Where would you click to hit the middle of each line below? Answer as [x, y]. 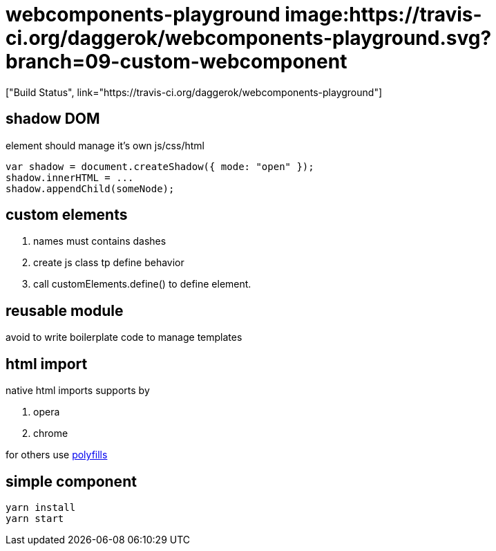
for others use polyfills [57, 455]
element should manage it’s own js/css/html [105, 145]
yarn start [35, 518]
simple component [71, 481]
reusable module [65, 310]
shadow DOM [53, 119]
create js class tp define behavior [109, 263]
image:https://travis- [383, 15]
